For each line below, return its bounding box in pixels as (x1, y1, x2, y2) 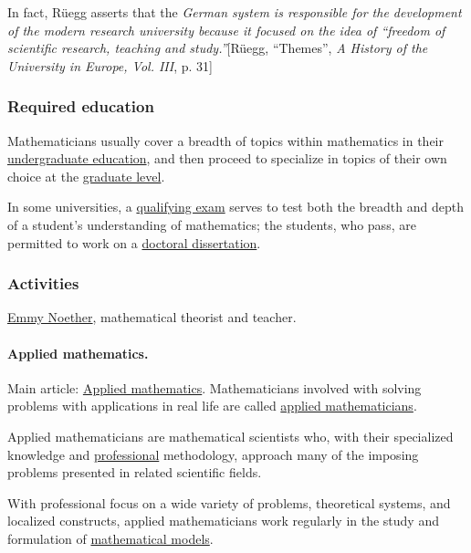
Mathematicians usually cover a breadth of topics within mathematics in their (7, 130, 444, 150)
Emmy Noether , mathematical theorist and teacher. (7, 308, 297, 327)
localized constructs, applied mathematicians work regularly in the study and (7, 511, 439, 530)
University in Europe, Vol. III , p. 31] (7, 56, 213, 75)
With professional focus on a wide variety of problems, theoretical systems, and (7, 493, 451, 512)
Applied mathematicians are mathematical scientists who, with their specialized (7, 426, 454, 445)
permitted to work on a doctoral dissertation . (7, 233, 261, 252)
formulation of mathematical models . (7, 528, 214, 548)
